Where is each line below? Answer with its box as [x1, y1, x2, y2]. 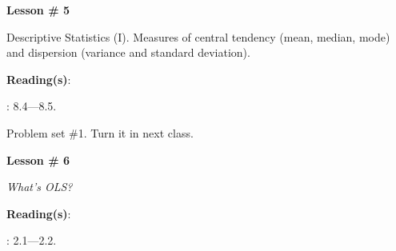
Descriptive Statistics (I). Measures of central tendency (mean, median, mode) [6, 28, 390, 45]
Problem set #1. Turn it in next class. [6, 124, 194, 141]
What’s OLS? [6, 178, 73, 195]
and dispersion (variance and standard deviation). [6, 44, 250, 61]
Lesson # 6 [6, 151, 70, 168]
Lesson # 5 [6, 2, 70, 18]
